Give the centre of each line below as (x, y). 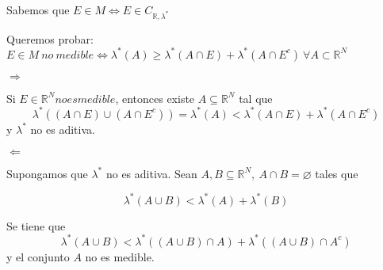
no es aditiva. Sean (151, 173)
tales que (337, 173)
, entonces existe (155, 98)
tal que (256, 98)
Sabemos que (38, 10)
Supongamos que (47, 173)
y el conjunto (38, 256)
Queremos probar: (50, 38)
